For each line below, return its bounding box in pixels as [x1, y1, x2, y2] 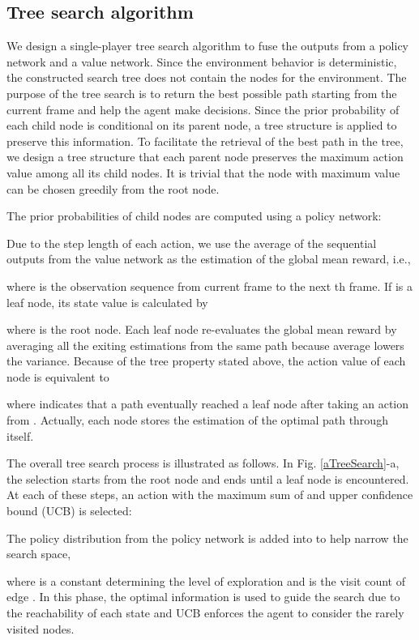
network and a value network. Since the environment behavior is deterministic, [6, 53, 397, 70]
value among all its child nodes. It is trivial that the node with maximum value [6, 164, 400, 181]
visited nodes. [6, 620, 75, 637]
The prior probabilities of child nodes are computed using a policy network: [6, 207, 382, 224]
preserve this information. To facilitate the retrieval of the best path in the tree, [6, 132, 404, 149]
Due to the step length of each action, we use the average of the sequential [6, 234, 377, 251]
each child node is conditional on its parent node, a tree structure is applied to [6, 117, 397, 134]
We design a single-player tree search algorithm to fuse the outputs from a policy [6, 37, 409, 54]
